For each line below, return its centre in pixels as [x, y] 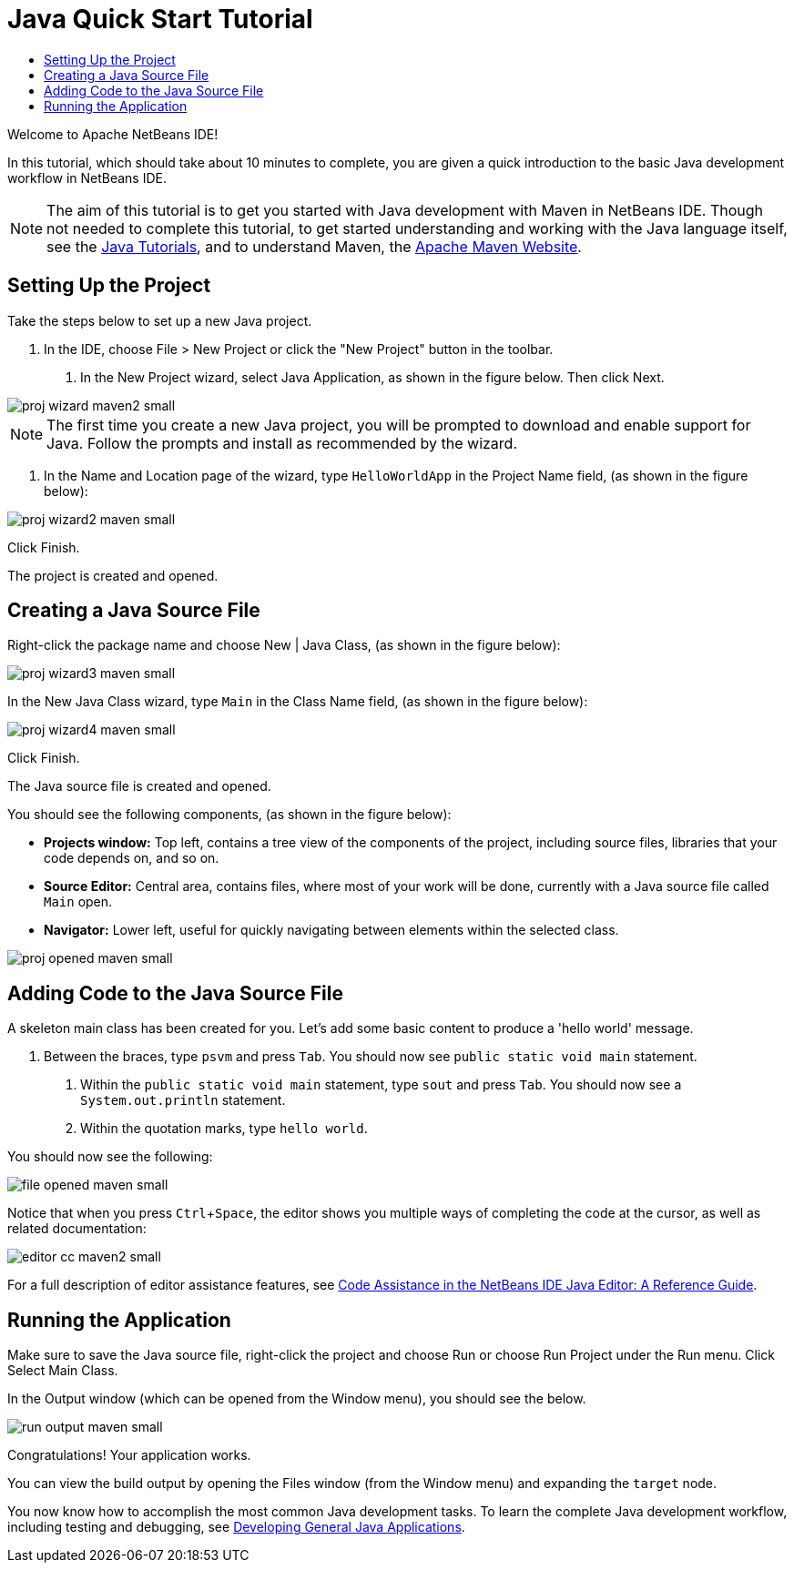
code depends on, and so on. [132, 858]
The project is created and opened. [113, 575]
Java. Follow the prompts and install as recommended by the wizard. [282, 443]
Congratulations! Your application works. [129, 1455]
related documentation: [77, 1229]
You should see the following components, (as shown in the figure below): [229, 815]
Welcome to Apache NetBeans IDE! [113, 134]
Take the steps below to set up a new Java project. [160, 320]
